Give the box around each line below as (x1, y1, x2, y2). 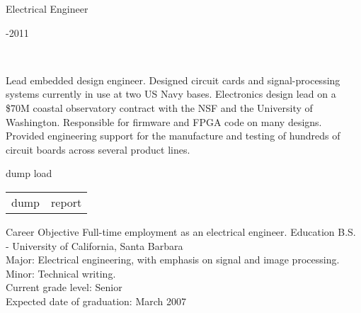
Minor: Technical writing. (6, 266, 116, 280)
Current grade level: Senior (6, 280, 122, 295)
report (51, 193, 82, 210)
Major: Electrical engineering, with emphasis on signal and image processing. (6, 252, 340, 267)
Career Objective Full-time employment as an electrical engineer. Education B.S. (6, 224, 356, 239)
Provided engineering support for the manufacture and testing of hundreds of (6, 128, 340, 143)
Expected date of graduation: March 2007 (6, 293, 187, 308)
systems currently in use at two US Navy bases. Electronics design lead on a (6, 86, 336, 101)
